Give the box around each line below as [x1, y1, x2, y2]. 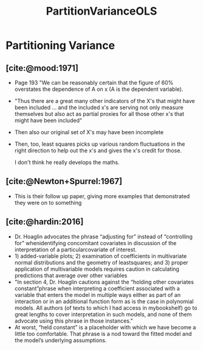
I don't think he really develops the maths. [14, 159, 120, 166]
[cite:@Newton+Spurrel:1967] [5, 176, 123, 187]
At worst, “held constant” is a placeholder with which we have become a [14, 323, 196, 330]
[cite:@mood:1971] [5, 63, 78, 73]
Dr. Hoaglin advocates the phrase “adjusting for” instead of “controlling [14, 233, 193, 240]
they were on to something [14, 199, 82, 206]
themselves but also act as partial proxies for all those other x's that [14, 110, 185, 117]
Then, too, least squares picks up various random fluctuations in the [14, 140, 185, 148]
